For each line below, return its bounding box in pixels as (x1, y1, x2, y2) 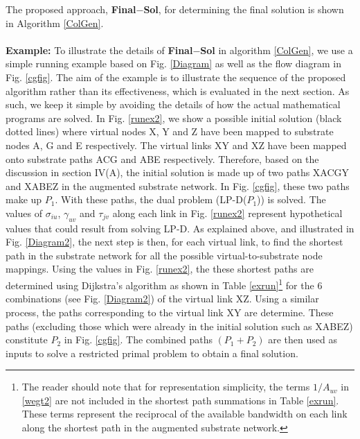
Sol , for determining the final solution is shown (143, 2, 344, 16)
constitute (6, 332, 48, 347)
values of (6, 205, 42, 220)
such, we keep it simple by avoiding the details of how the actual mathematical (6, 97, 341, 112)
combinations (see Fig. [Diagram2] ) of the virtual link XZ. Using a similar (6, 291, 319, 306)
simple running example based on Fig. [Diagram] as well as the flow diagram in (6, 56, 341, 71)
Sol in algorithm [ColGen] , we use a (200, 42, 353, 57)
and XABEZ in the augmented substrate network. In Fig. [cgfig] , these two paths (6, 178, 350, 193)
